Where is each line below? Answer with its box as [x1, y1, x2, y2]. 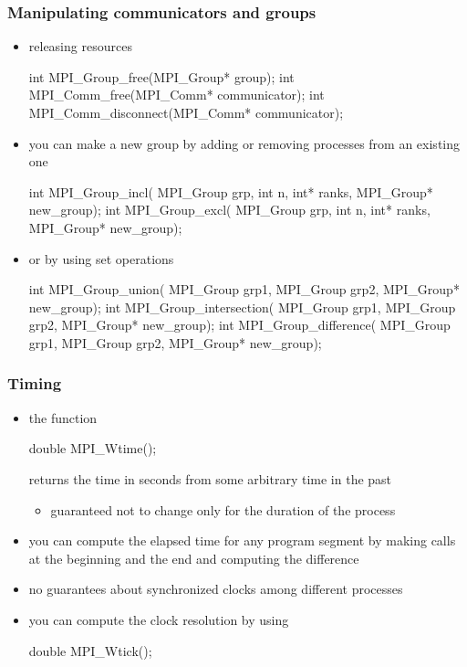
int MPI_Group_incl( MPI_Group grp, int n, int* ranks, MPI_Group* [28, 182, 433, 201]
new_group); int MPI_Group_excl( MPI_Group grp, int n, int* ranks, [28, 200, 431, 219]
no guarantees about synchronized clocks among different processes [28, 579, 403, 598]
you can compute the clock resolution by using [28, 609, 289, 629]
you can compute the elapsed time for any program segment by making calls [28, 531, 456, 550]
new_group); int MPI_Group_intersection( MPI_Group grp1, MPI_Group [28, 297, 456, 316]
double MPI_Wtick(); [28, 641, 152, 660]
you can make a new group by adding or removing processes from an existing [28, 133, 461, 153]
